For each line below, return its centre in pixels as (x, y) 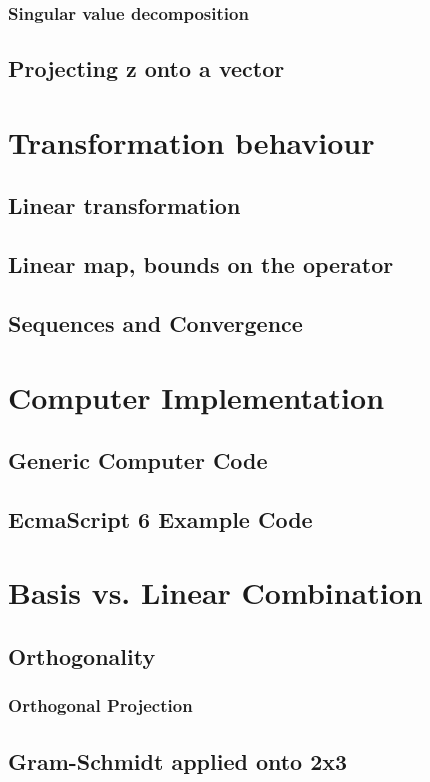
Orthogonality (82, 656)
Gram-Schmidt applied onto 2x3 (178, 760)
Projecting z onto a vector (146, 68)
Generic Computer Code (138, 460)
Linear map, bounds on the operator (201, 264)
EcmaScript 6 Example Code (160, 518)
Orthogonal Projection (100, 705)
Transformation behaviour (191, 141)
